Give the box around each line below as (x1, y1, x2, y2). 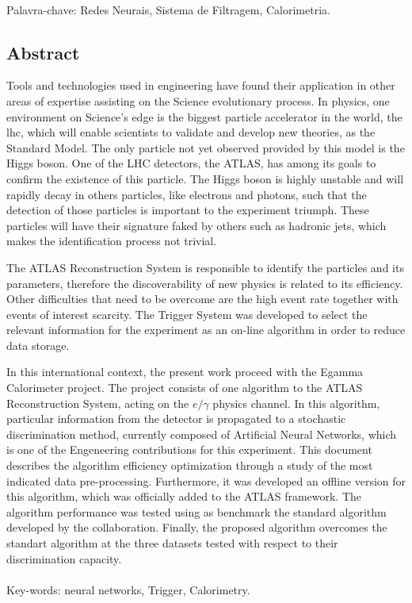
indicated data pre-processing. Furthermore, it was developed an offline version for (6, 472, 406, 489)
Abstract (6, 40, 80, 64)
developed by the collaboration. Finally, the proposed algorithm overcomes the (6, 519, 387, 536)
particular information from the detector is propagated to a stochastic (6, 410, 346, 427)
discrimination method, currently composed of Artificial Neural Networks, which (6, 425, 397, 442)
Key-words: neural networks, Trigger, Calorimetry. (6, 581, 250, 597)
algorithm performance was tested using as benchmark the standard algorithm (6, 503, 387, 520)
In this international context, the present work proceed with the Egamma (6, 363, 364, 380)
